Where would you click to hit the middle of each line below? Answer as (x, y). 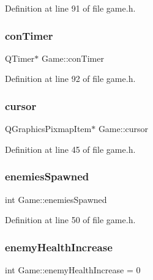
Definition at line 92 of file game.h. (70, 79)
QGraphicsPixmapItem (48, 129)
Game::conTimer (73, 58)
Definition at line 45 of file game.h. (70, 149)
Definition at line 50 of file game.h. (70, 220)
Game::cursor (123, 129)
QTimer (20, 58)
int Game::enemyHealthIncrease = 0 (73, 270)
